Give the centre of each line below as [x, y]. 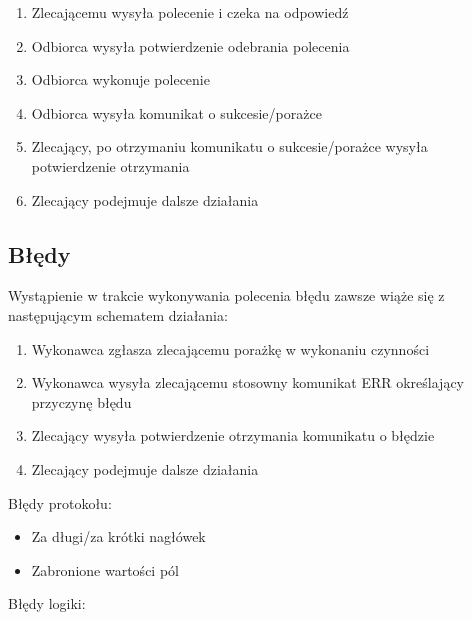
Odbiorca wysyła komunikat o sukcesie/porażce [176, 112]
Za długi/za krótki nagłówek [118, 536]
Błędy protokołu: [60, 502]
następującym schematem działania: [118, 314]
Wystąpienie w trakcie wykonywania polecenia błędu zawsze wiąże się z [226, 295]
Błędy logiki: [47, 603]
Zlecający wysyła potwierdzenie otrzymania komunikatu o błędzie [233, 435]
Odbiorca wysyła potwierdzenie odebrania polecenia [190, 45]
